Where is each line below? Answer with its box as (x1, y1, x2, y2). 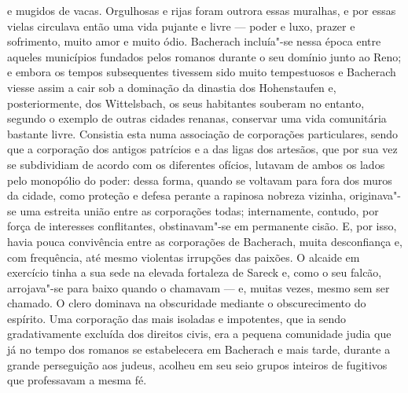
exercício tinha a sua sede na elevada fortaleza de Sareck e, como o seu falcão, (7, 264, 382, 281)
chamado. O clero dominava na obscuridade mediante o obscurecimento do (7, 295, 366, 311)
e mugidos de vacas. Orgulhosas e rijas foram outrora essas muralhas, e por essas (7, 2, 396, 18)
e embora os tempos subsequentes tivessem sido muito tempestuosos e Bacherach (7, 64, 396, 80)
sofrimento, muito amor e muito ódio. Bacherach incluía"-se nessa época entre (7, 33, 381, 50)
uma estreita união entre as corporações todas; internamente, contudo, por (20, 202, 379, 219)
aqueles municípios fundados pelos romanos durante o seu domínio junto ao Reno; (7, 48, 402, 64)
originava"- (349, 187, 402, 204)
